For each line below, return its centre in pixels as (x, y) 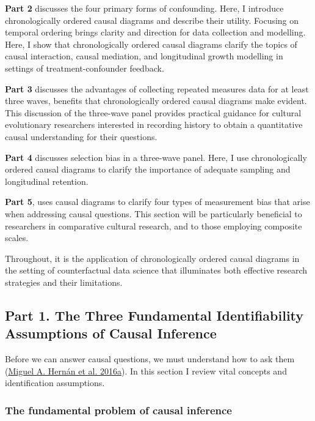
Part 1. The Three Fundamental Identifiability (154, 315)
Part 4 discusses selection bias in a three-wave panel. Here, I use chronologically (156, 157)
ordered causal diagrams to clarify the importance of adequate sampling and (148, 169)
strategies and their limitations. (64, 282)
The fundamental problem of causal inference (118, 410)
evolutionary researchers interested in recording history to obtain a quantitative (154, 125)
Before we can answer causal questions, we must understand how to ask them (150, 359)
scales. (17, 238)
